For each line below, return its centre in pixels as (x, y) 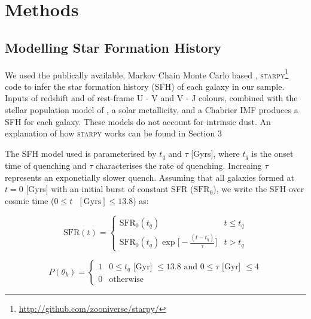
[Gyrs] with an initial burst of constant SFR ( (110, 189)
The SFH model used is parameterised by (81, 153)
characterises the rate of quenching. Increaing (179, 165)
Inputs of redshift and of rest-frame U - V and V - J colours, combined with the (151, 98)
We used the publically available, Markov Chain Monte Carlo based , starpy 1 (147, 74)
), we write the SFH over (259, 189)
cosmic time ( (30, 201)
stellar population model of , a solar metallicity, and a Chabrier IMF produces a (152, 110)
